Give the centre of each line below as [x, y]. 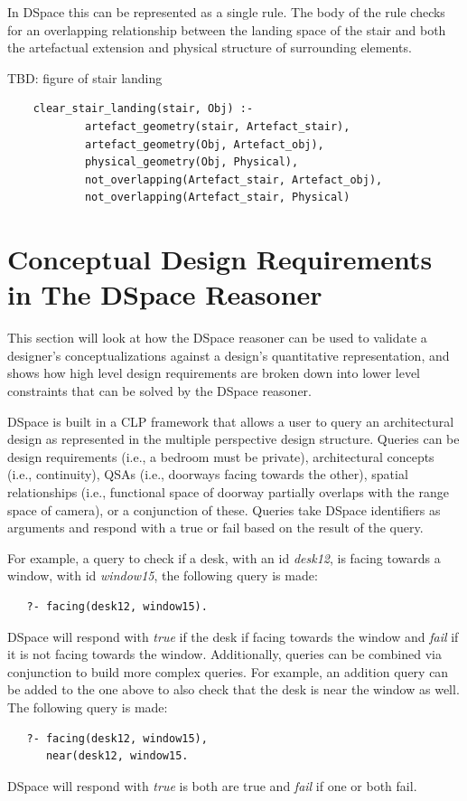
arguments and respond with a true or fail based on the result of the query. [215, 528]
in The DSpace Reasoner [165, 294]
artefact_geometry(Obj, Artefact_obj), [204, 144]
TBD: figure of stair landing [85, 77]
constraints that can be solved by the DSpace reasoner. [159, 391]
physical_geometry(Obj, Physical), [191, 162]
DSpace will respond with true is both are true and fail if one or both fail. [212, 785]
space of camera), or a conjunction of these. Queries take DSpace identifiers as [224, 509]
